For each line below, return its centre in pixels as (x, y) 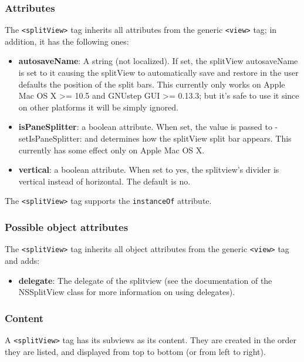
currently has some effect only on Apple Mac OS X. (112, 150)
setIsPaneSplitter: (50, 138)
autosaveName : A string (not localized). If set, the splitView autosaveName (158, 61)
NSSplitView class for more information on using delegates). (127, 292)
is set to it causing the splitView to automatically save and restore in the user (158, 73)
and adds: (22, 260)
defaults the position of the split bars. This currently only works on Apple (152, 84)
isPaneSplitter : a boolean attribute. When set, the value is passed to (145, 127)
